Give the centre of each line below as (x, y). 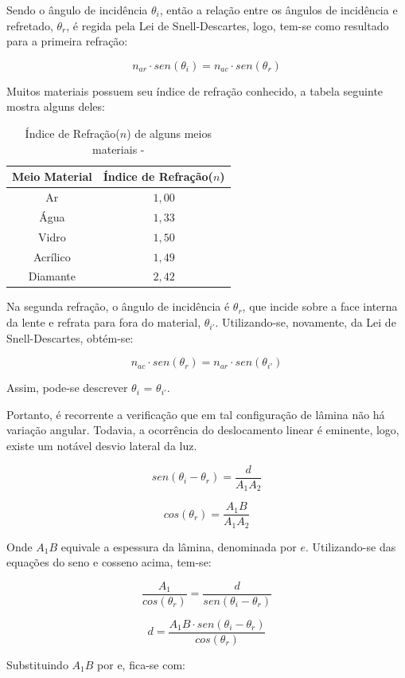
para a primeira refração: (67, 41)
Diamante (52, 276)
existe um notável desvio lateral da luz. (102, 446)
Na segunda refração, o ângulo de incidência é (118, 306)
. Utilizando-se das (350, 546)
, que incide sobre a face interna (320, 306)
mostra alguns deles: (56, 106)
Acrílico (52, 256)
